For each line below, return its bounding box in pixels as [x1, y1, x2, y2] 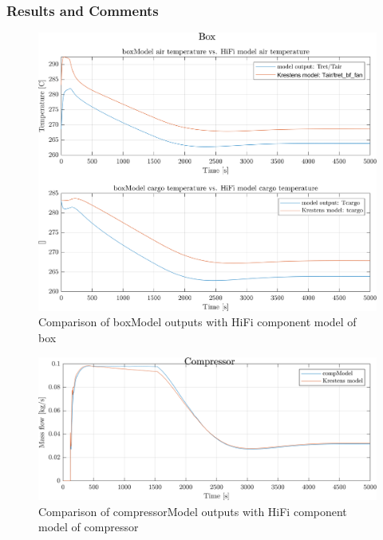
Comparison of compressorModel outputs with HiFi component [38, 503, 347, 519]
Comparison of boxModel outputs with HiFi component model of [38, 313, 357, 330]
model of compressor [38, 518, 139, 535]
